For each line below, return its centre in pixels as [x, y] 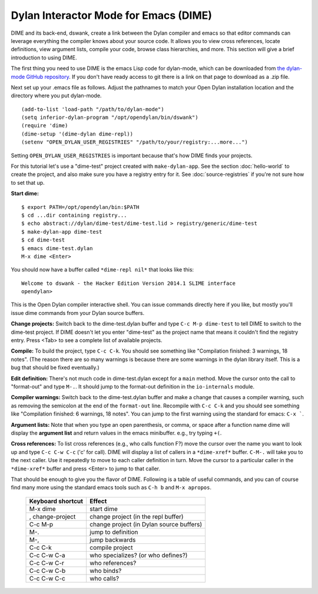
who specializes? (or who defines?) [138, 555]
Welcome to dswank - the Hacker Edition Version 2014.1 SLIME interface [128, 283]
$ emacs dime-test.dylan [57, 248]
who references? [113, 563]
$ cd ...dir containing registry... [74, 215]
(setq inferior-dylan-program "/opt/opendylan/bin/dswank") [110, 117]
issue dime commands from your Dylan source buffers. [77, 313]
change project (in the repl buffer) [136, 516]
